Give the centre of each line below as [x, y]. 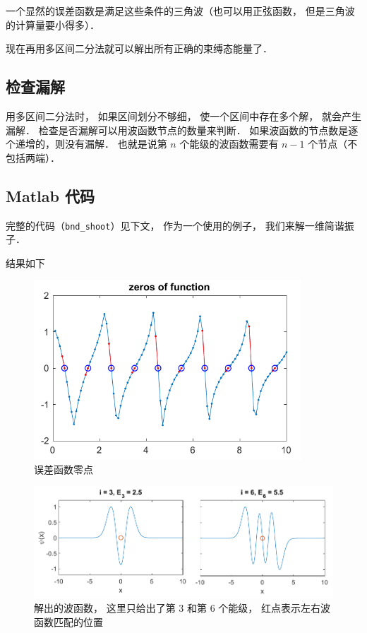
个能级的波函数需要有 [229, 144]
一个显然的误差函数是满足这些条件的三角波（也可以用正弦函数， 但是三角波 [180, 11]
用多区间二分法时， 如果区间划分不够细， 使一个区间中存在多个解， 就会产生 [183, 116]
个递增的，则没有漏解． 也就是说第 [86, 144]
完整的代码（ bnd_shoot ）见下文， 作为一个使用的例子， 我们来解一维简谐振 [180, 225]
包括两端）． [33, 157]
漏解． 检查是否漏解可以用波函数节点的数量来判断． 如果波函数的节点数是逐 [182, 130]
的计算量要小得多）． [53, 24]
